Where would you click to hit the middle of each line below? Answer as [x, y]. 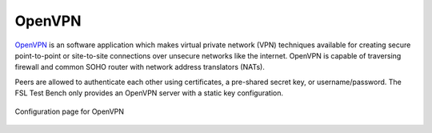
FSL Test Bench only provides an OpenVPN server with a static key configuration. [149, 93]
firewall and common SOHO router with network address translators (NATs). [140, 67]
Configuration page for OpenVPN [69, 111]
